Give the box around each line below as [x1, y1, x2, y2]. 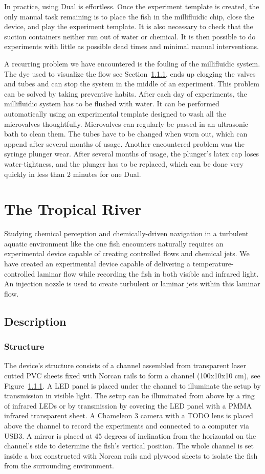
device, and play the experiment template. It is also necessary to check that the [4, 21, 253, 32]
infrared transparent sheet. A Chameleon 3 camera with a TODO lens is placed [4, 410, 253, 421]
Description [4, 313, 67, 329]
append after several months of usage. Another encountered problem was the [4, 138, 245, 149]
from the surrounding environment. [4, 460, 114, 471]
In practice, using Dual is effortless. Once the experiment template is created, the [4, 1, 259, 11]
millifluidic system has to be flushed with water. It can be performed [4, 98, 219, 109]
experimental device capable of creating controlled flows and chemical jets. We [4, 248, 250, 259]
